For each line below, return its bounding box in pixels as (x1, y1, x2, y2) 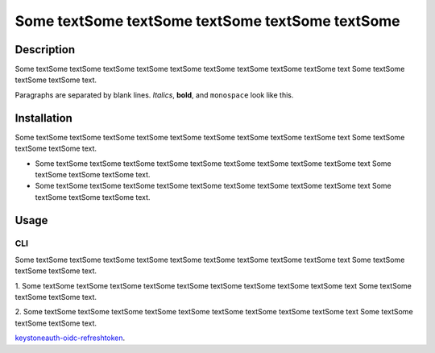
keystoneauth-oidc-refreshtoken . (14, 333, 126, 343)
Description (14, 43, 76, 56)
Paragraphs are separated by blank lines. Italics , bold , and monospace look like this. (14, 89, 294, 100)
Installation (14, 111, 72, 125)
